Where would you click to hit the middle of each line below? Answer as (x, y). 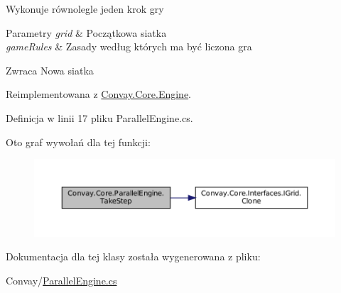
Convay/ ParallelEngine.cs (61, 280)
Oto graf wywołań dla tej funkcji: (78, 142)
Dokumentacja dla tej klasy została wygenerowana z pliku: (133, 256)
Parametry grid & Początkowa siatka (86, 32)
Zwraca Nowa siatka (50, 70)
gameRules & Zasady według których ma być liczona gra (129, 46)
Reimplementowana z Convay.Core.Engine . (99, 94)
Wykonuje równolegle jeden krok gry (85, 9)
